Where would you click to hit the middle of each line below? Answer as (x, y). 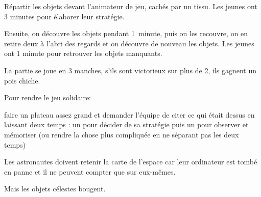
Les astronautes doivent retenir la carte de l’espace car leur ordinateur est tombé (131, 162)
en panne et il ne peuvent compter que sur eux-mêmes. (90, 171)
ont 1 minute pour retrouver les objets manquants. (83, 53)
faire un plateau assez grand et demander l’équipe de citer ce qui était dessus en (129, 114)
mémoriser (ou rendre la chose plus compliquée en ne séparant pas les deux (122, 134)
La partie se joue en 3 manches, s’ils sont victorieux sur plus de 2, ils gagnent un (130, 70)
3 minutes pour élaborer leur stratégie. (64, 16)
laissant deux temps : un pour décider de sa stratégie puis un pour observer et (126, 124)
